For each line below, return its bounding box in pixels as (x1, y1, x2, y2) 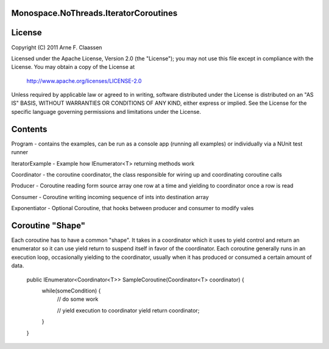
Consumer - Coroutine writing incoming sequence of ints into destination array (11, 193, 210, 200)
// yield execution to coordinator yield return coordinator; (57, 306, 200, 314)
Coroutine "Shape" (11, 220, 85, 231)
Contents (11, 124, 48, 134)
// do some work (57, 295, 99, 303)
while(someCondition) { (41, 287, 101, 294)
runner (11, 149, 29, 156)
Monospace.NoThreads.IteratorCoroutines (11, 8, 178, 18)
